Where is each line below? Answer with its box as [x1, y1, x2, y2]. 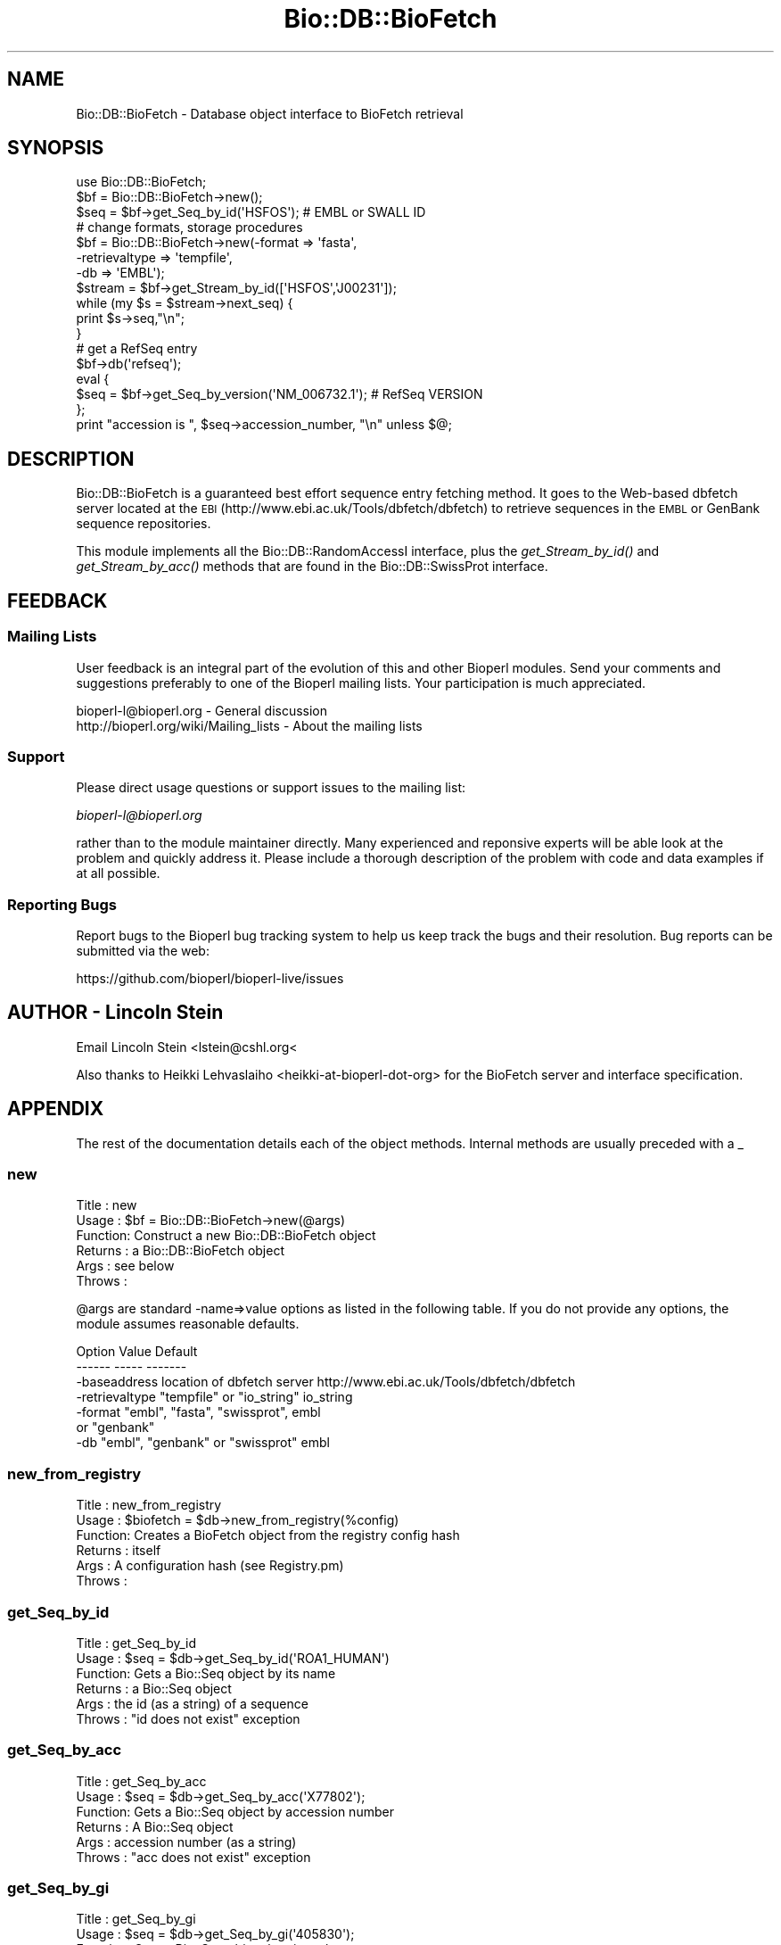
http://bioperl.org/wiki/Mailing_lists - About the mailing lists [76, 717, 423, 733]
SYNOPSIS [7, 137, 104, 160]
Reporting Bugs [7, 895, 117, 914]
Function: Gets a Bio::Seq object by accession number [76, 1803, 394, 1819]
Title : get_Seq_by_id [76, 1635, 197, 1651]
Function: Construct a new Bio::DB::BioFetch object [76, 1228, 376, 1244]
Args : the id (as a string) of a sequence [76, 1695, 308, 1711]
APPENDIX [7, 1097, 104, 1121]
